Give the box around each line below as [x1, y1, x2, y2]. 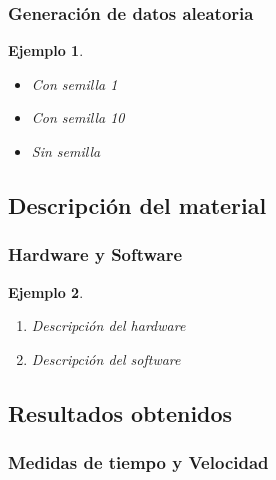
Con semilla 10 [31, 107, 125, 128]
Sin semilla [31, 141, 101, 161]
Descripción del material [8, 189, 267, 220]
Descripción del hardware [31, 315, 186, 336]
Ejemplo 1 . [8, 40, 84, 61]
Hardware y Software [8, 242, 183, 267]
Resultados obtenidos [8, 397, 233, 428]
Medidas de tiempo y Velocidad [8, 450, 269, 475]
